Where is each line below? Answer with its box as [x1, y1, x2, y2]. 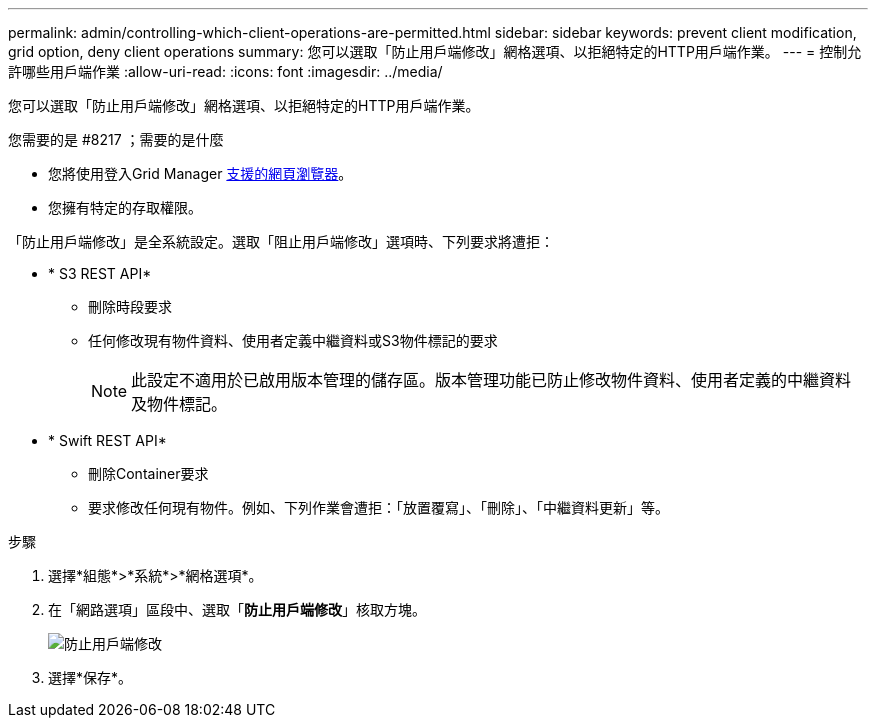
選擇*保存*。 [48, 669, 133, 686]
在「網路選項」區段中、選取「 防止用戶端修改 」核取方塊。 [48, 601, 426, 618]
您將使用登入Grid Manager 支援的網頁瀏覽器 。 [48, 165, 353, 182]
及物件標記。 [131, 394, 228, 414]
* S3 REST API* [48, 265, 152, 282]
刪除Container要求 [88, 465, 209, 482]
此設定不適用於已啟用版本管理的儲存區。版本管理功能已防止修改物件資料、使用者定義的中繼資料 [131, 370, 852, 390]
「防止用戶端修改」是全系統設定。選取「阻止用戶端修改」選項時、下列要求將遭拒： [8, 233, 554, 250]
